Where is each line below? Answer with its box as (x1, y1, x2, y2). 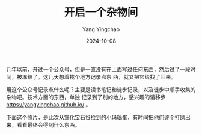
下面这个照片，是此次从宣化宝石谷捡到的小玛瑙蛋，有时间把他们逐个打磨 (6, 114, 185, 121)
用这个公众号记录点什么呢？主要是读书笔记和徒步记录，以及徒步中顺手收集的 (6, 85, 196, 93)
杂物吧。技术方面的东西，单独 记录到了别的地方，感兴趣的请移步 (6, 93, 166, 100)
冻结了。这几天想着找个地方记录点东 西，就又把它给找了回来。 (22, 73, 176, 80)
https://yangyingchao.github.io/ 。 (6, 100, 91, 108)
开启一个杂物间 (64, 5, 138, 19)
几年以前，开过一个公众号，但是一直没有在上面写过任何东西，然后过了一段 (6, 65, 191, 73)
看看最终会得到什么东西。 (16, 121, 80, 128)
